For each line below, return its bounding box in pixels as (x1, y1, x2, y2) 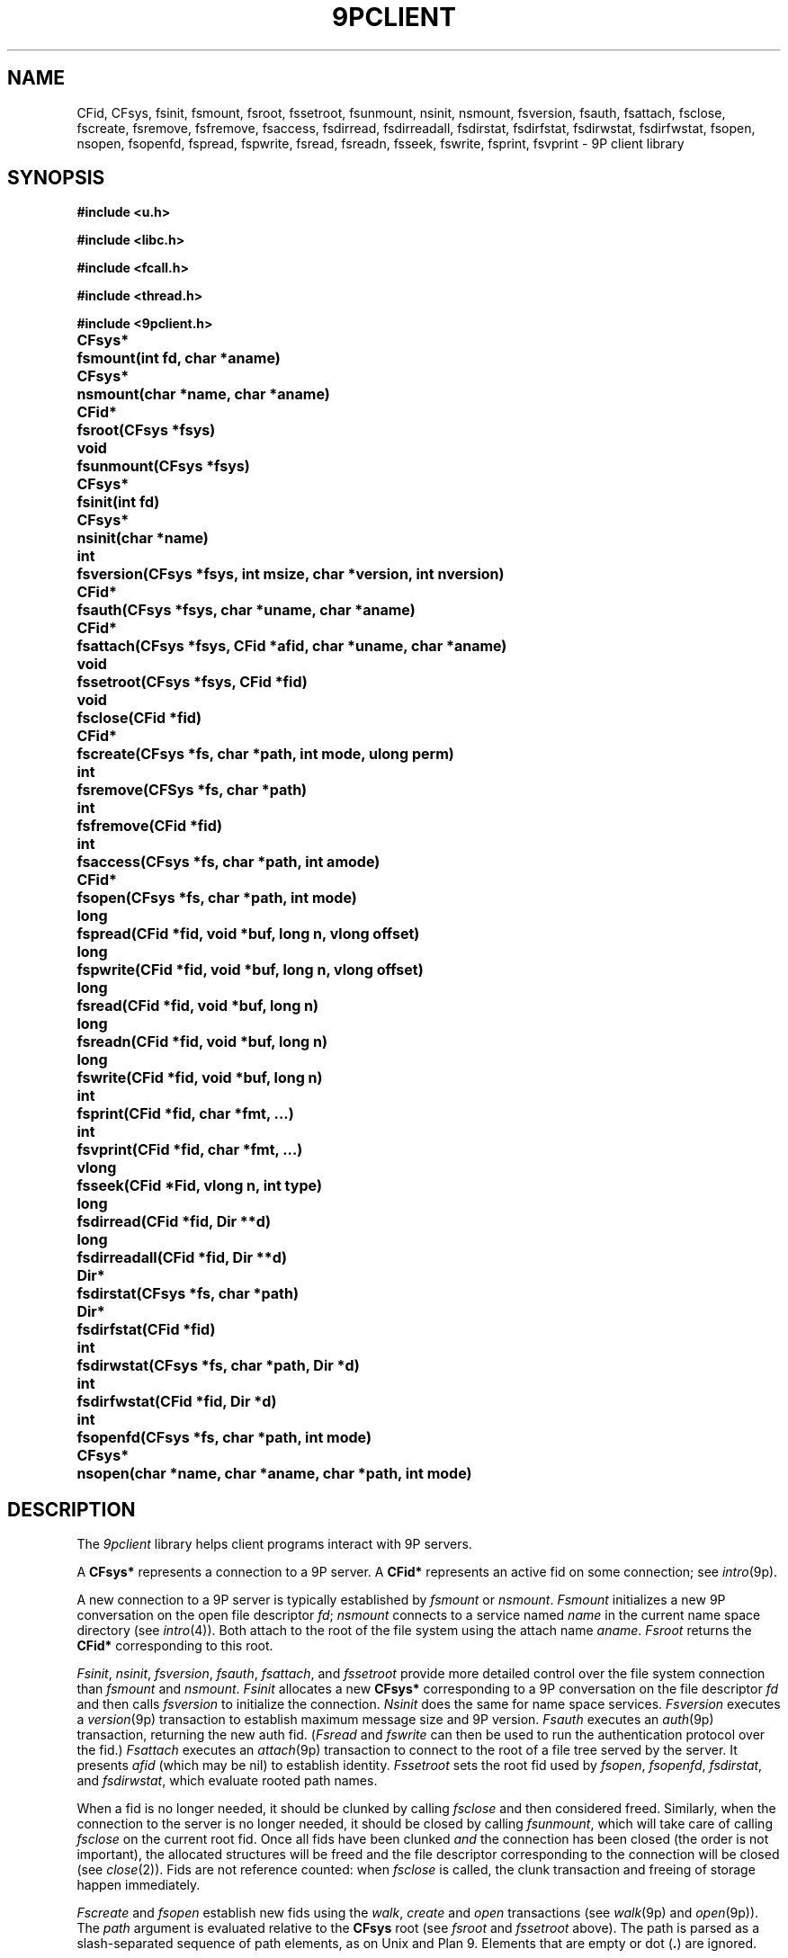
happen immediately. (76, 1877, 201, 1893)
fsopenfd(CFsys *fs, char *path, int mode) (76, 1428, 372, 1447)
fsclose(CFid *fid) (76, 709, 202, 728)
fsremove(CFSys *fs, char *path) (76, 781, 308, 800)
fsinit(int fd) (76, 493, 160, 512)
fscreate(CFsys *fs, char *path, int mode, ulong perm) (76, 745, 454, 764)
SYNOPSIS (7, 166, 105, 190)
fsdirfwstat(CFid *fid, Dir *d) (76, 1392, 277, 1411)
